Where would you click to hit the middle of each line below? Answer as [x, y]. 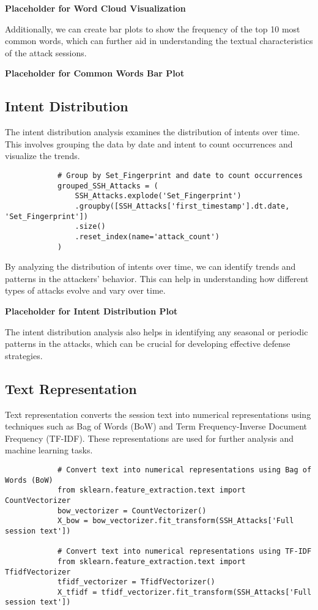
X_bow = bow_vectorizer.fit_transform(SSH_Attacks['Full [176, 521]
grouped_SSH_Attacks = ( [108, 186]
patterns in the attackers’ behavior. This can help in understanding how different [157, 278]
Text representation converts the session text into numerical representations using [158, 414]
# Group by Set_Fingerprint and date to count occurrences [180, 175]
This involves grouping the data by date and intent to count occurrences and [149, 143]
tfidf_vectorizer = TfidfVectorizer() [136, 582]
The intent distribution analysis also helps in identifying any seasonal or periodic [157, 331]
